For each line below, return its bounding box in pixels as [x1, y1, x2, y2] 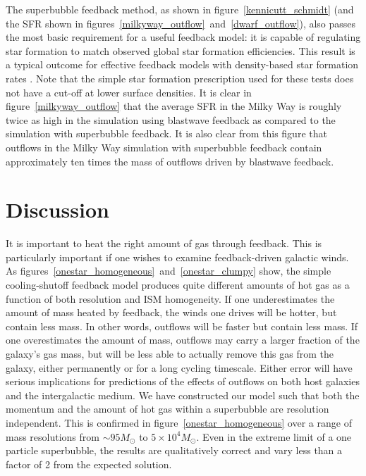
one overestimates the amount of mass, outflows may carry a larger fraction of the [6, 332, 360, 347]
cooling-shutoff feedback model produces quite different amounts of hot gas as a [6, 277, 350, 292]
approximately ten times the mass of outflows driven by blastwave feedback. [6, 154, 334, 168]
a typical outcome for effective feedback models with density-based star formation [6, 57, 359, 72]
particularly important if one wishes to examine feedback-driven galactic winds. [6, 249, 349, 264]
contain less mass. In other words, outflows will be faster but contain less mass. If [6, 318, 358, 333]
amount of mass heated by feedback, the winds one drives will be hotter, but [6, 305, 337, 320]
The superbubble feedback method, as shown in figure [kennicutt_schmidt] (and [6, 2, 354, 16]
